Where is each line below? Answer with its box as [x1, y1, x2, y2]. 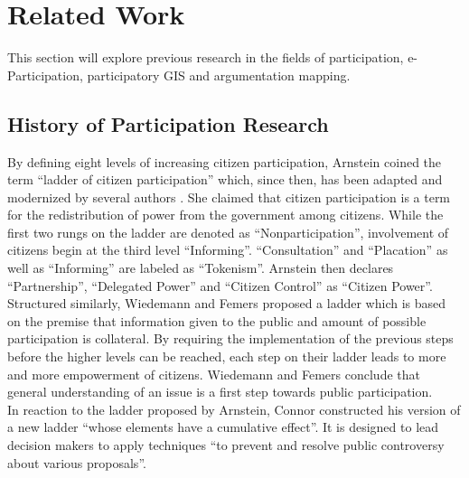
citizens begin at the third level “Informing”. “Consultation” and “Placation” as [7, 240, 448, 259]
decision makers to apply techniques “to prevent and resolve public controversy [7, 436, 445, 455]
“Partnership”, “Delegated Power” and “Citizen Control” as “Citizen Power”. [7, 276, 433, 295]
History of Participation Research [7, 109, 329, 137]
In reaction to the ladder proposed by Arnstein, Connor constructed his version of [7, 399, 461, 418]
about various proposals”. [7, 453, 146, 472]
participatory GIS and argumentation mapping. [87, 65, 351, 84]
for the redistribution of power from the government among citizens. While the [7, 205, 444, 224]
